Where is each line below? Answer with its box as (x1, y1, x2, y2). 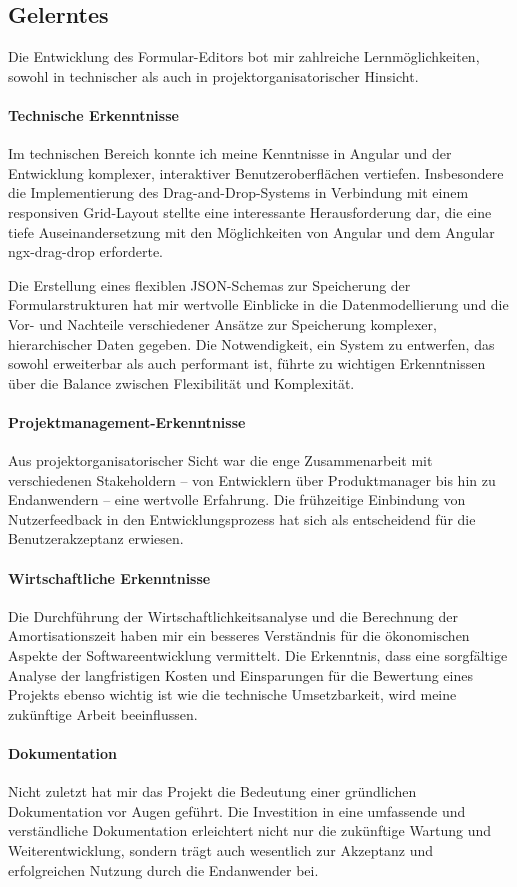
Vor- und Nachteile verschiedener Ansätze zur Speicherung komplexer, (8, 313, 437, 334)
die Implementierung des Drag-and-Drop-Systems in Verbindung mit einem (8, 182, 469, 203)
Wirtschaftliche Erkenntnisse (8, 567, 211, 588)
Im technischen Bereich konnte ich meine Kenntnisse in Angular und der (8, 143, 452, 164)
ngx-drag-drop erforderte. (8, 241, 164, 262)
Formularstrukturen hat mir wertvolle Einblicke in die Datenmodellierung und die (8, 294, 509, 315)
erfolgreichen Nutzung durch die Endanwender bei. (8, 859, 319, 880)
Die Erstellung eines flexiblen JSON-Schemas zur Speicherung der (8, 274, 411, 295)
